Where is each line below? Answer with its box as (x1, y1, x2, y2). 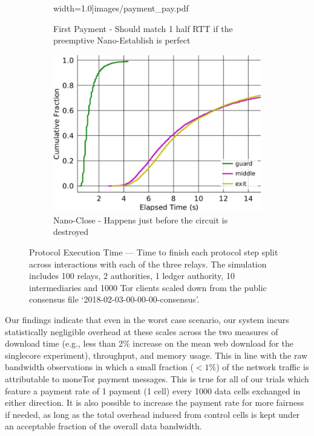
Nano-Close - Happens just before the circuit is (53, 213, 228, 226)
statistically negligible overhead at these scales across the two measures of (5, 325, 278, 338)
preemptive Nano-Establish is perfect (53, 34, 191, 46)
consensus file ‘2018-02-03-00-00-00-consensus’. (29, 293, 200, 306)
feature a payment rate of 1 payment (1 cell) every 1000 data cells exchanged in (5, 384, 301, 397)
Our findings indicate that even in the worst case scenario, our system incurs (5, 313, 289, 325)
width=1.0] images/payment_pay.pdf (53, 2, 189, 14)
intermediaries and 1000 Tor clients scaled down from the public (29, 281, 267, 293)
